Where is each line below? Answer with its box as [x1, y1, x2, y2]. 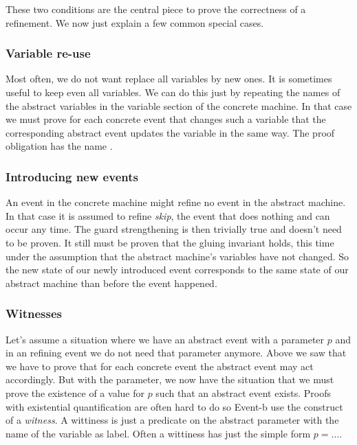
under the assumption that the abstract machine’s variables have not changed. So [6, 249, 349, 263]
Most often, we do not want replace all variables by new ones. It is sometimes [6, 71, 332, 86]
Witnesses [6, 305, 62, 322]
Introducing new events [6, 168, 138, 185]
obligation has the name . [6, 139, 113, 153]
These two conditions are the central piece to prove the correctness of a [6, 2, 306, 16]
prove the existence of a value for [6, 385, 144, 400]
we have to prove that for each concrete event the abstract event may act [6, 358, 314, 373]
